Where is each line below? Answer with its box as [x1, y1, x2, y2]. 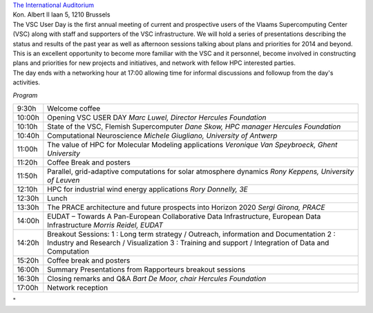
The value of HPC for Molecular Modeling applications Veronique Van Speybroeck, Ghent [47, 140, 338, 149]
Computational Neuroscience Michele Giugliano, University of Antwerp [47, 131, 278, 140]
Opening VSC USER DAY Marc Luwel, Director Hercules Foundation [47, 113, 267, 122]
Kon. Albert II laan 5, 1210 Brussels [12, 10, 111, 19]
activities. [12, 78, 41, 86]
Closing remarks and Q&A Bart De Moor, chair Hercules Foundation [47, 274, 267, 283]
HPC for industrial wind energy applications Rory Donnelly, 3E [47, 184, 248, 193]
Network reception [47, 283, 108, 292]
